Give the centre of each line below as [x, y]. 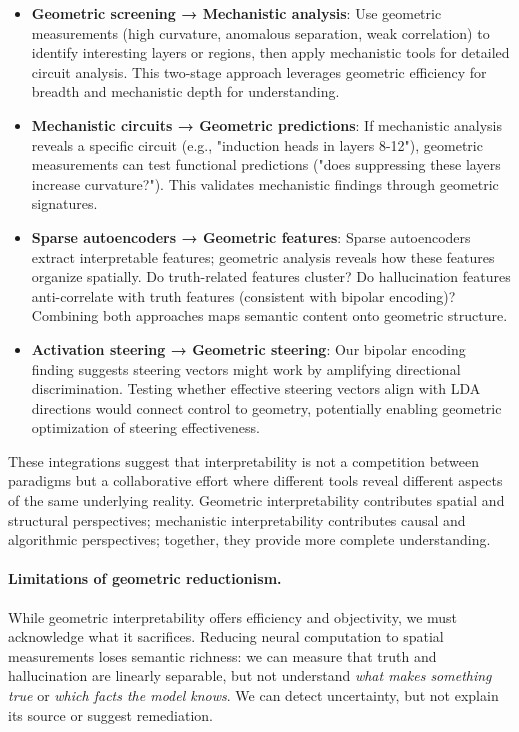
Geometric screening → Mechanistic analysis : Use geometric [236, 13]
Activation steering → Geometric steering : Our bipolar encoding [248, 348]
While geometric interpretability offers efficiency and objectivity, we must [233, 616]
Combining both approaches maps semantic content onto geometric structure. [269, 315]
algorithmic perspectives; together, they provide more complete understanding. [249, 539]
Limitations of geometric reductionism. [145, 578]
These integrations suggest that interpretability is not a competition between [244, 460]
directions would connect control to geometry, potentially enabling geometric [266, 407]
